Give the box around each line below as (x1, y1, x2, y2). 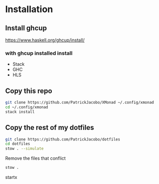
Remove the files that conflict (5, 155, 66, 161)
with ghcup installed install (5, 50, 73, 57)
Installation (5, 4, 53, 15)
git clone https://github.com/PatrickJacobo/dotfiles (5, 136, 121, 142)
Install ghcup (5, 24, 47, 32)
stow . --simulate (5, 146, 44, 151)
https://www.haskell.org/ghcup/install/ (5, 37, 85, 43)
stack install (5, 109, 35, 114)
